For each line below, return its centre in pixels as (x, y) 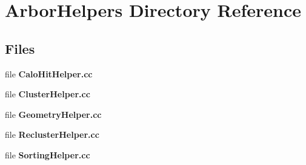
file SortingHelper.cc (48, 154)
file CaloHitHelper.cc (49, 73)
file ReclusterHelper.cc (52, 134)
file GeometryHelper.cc (53, 114)
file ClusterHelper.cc (48, 94)
